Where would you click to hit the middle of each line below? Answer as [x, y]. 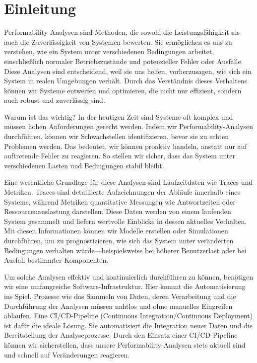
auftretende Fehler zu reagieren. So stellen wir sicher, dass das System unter [120, 156]
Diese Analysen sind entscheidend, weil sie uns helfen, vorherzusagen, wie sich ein [128, 71]
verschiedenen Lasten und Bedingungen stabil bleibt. [84, 165]
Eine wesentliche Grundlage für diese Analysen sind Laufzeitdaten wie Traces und [128, 182]
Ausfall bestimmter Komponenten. [56, 260]
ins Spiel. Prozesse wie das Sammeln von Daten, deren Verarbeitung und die [120, 296]
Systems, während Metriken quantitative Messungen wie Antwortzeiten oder [120, 201]
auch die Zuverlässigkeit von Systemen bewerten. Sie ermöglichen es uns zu [118, 41]
